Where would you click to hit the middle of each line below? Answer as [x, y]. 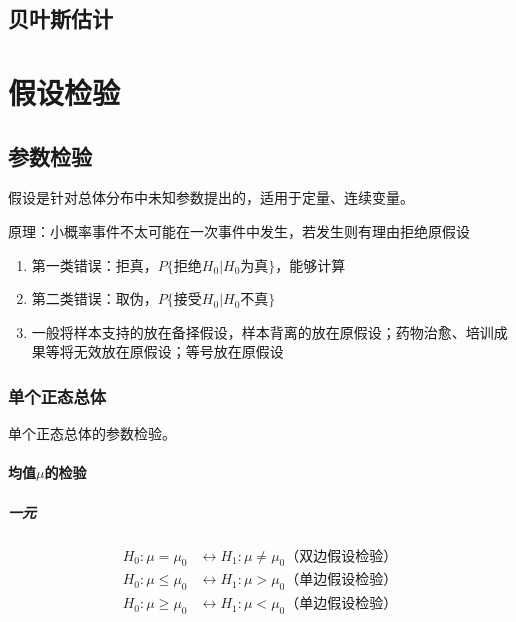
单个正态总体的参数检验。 [92, 433]
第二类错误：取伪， [94, 298]
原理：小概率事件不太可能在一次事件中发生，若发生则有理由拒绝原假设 [239, 230]
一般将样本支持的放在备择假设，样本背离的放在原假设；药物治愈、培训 [262, 331]
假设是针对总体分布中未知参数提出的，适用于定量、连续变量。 [211, 197]
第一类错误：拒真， [94, 264]
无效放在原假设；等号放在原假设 [178, 351]
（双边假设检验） [341, 556]
